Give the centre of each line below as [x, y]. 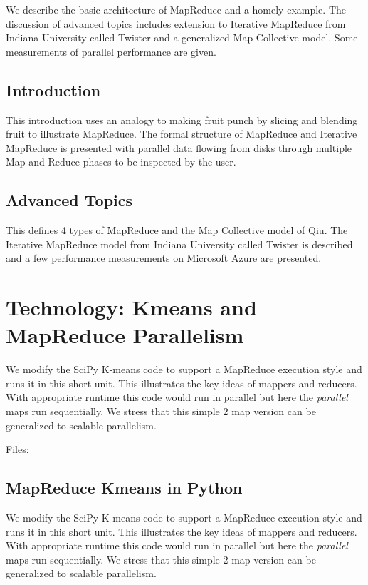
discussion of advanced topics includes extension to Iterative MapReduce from [176, 23]
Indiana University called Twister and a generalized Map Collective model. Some [182, 37]
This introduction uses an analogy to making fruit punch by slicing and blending [182, 119]
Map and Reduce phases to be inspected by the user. [121, 162]
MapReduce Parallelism [125, 335]
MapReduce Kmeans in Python [124, 488]
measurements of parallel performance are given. [111, 51]
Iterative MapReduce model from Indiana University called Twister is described [179, 244]
